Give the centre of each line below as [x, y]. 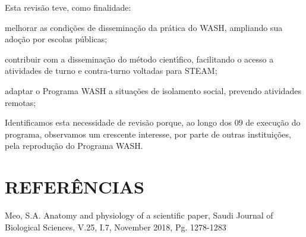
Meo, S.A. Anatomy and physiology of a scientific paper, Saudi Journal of [139, 215]
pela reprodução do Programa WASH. [74, 146]
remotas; [20, 102]
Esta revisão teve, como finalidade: [68, 7]
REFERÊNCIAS [75, 187]
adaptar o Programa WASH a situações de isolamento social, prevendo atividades [153, 90]
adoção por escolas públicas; [56, 39]
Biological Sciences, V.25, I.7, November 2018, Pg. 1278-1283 [116, 227]
